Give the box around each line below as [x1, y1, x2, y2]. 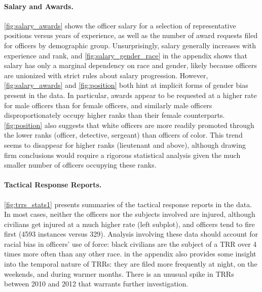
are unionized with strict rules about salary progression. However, [4, 70, 208, 80]
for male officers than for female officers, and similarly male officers [4, 100, 212, 110]
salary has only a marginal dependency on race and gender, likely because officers [4, 60, 257, 71]
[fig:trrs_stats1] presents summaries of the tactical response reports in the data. [4, 199, 252, 209]
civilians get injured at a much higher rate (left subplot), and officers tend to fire [4, 218, 255, 229]
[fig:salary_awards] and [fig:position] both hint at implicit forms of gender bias [4, 80, 248, 90]
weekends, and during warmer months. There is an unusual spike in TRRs [4, 268, 234, 279]
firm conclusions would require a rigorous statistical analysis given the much [4, 149, 241, 160]
